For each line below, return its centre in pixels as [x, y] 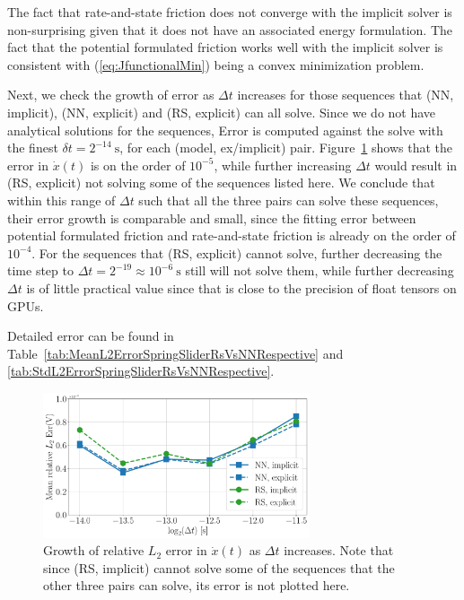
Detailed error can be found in [91, 336]
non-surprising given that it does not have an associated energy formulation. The [230, 29]
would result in [416, 165]
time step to [40, 270]
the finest [33, 148]
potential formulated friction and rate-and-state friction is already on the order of [232, 235]
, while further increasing [283, 165]
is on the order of [138, 165]
